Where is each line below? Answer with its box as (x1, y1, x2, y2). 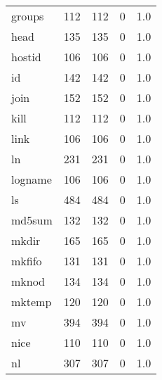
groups (11, 8, 44, 24)
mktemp (11, 293, 52, 310)
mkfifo (11, 253, 42, 269)
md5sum (11, 212, 53, 228)
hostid (11, 49, 41, 65)
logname (11, 171, 52, 187)
